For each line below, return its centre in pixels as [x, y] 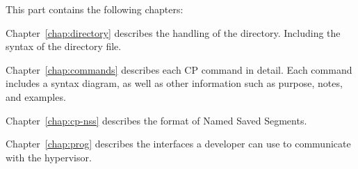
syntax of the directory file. [64, 46]
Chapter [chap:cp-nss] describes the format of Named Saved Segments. [156, 120]
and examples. [36, 96]
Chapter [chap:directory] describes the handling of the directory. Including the [173, 32]
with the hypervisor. [49, 157]
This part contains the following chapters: [95, 9]
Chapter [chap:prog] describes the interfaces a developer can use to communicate [178, 144]
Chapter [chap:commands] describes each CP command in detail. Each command [179, 69]
